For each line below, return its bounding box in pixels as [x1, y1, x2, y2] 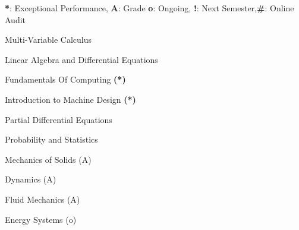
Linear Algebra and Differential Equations [5, 53, 158, 65]
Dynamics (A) [5, 173, 56, 185]
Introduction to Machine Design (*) [5, 93, 136, 105]
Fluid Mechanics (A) [5, 193, 80, 205]
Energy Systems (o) [5, 213, 77, 225]
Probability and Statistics [5, 133, 98, 146]
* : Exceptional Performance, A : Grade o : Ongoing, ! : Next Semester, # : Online [5, 2, 294, 14]
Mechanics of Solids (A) [5, 153, 92, 165]
